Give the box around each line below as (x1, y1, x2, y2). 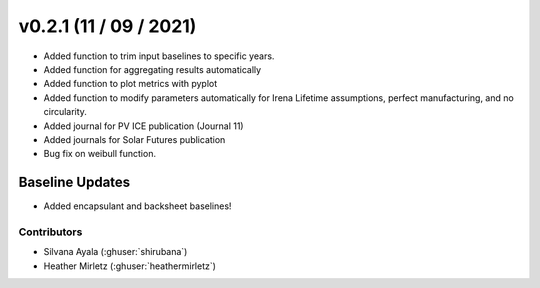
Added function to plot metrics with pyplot (43, 78, 218, 90)
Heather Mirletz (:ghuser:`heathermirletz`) (43, 260, 217, 272)
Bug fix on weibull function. (43, 148, 157, 160)
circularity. (43, 106, 87, 118)
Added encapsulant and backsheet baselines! (43, 200, 232, 212)
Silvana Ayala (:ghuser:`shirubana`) (43, 246, 188, 258)
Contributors (18, 225, 83, 239)
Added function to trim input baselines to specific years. (43, 50, 275, 62)
